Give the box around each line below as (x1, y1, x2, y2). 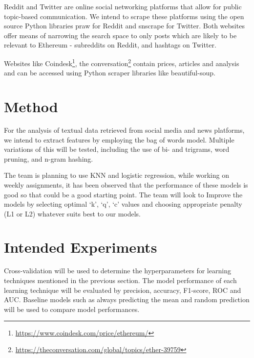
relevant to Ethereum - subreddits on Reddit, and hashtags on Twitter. (4, 40, 216, 50)
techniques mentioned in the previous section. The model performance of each (4, 275, 237, 285)
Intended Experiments (4, 237, 157, 257)
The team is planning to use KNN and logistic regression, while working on (4, 170, 229, 180)
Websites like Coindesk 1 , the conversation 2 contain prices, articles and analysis (4, 56, 239, 68)
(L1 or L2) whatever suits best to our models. (4, 208, 141, 218)
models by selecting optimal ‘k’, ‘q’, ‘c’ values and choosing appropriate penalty (4, 199, 242, 209)
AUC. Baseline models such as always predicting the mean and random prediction (4, 294, 250, 305)
